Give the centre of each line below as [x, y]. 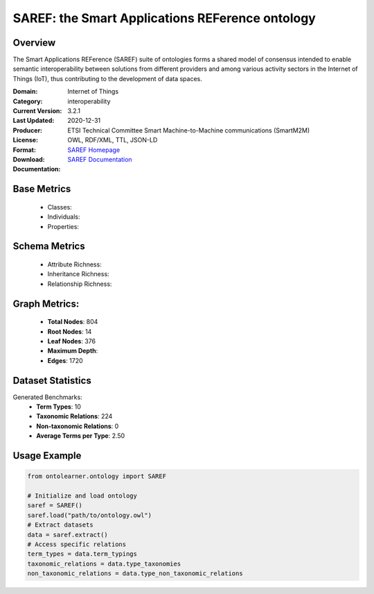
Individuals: [64, 217]
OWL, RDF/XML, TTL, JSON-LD [113, 140]
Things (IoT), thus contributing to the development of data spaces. [107, 78]
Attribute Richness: [74, 264]
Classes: [60, 207]
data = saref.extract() [68, 535]
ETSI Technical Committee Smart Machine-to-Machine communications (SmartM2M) [189, 130]
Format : [24, 150]
